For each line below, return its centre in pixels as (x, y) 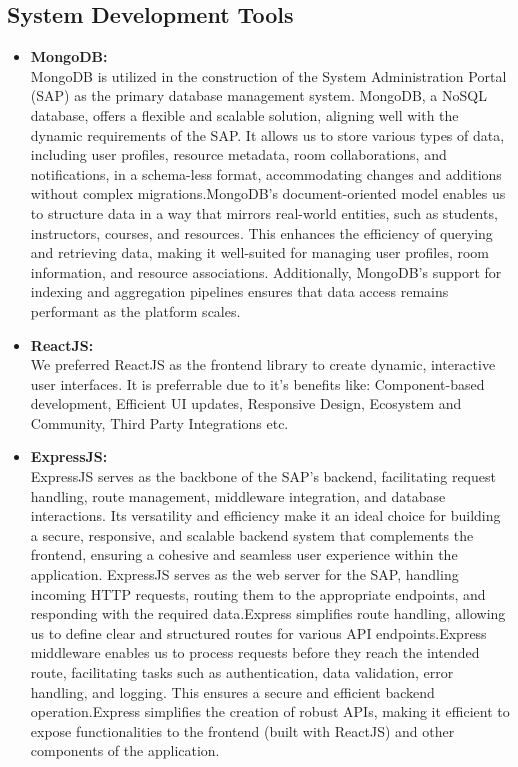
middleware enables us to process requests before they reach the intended (255, 652)
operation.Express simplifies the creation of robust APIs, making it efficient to (270, 711)
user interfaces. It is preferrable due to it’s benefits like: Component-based (257, 383)
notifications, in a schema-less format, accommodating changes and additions (266, 173)
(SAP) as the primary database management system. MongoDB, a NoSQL (258, 95)
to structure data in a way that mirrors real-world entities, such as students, (264, 212)
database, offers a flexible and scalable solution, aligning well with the (244, 114)
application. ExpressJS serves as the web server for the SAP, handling (244, 574)
